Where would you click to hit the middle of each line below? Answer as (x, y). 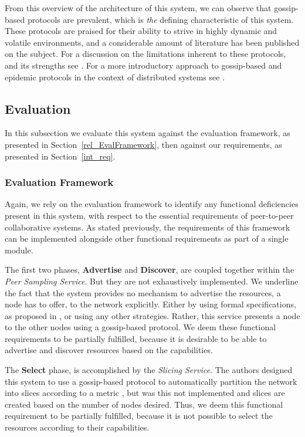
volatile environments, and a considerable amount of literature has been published (152, 42)
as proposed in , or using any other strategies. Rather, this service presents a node (152, 315)
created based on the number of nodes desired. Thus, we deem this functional (144, 404)
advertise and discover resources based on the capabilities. (109, 350)
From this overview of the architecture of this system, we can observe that (138, 8)
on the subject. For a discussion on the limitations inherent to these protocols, (145, 54)
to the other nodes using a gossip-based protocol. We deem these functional (140, 327)
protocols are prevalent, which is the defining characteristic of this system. (160, 19)
